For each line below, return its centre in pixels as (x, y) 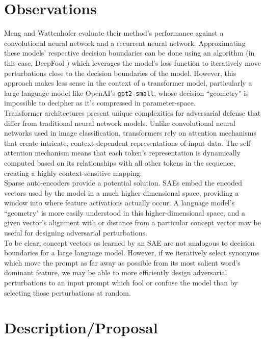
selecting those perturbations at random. (68, 292)
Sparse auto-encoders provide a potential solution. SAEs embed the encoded (123, 183)
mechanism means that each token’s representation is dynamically (138, 153)
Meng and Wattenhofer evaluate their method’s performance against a (114, 33)
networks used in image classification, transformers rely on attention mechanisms (130, 133)
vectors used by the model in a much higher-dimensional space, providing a (122, 192)
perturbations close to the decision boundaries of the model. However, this (120, 73)
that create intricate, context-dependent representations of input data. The (121, 142)
